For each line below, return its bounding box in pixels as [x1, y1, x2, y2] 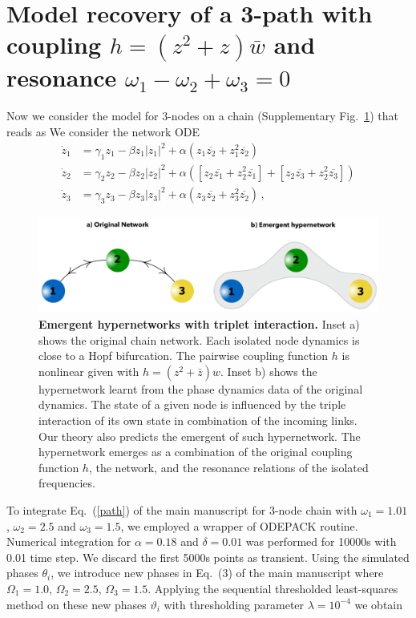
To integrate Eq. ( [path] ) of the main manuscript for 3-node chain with [6, 501, 357, 518]
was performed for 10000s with [245, 533, 397, 550]
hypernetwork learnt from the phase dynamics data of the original [38, 380, 363, 397]
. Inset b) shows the [220, 362, 317, 379]
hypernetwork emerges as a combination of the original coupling [38, 443, 353, 460]
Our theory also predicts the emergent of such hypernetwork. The [38, 427, 361, 444]
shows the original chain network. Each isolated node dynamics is [38, 331, 360, 348]
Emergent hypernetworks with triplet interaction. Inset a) [38, 316, 360, 333]
